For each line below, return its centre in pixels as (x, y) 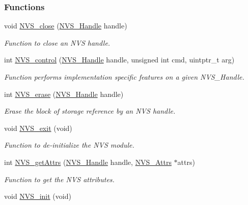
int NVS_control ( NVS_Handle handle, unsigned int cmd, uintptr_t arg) (119, 60)
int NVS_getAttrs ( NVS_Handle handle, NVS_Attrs (88, 162)
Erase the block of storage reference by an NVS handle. (90, 111)
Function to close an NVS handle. (57, 42)
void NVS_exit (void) (38, 128)
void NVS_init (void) (38, 196)
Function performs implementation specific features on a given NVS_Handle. (124, 77)
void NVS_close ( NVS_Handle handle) (66, 26)
